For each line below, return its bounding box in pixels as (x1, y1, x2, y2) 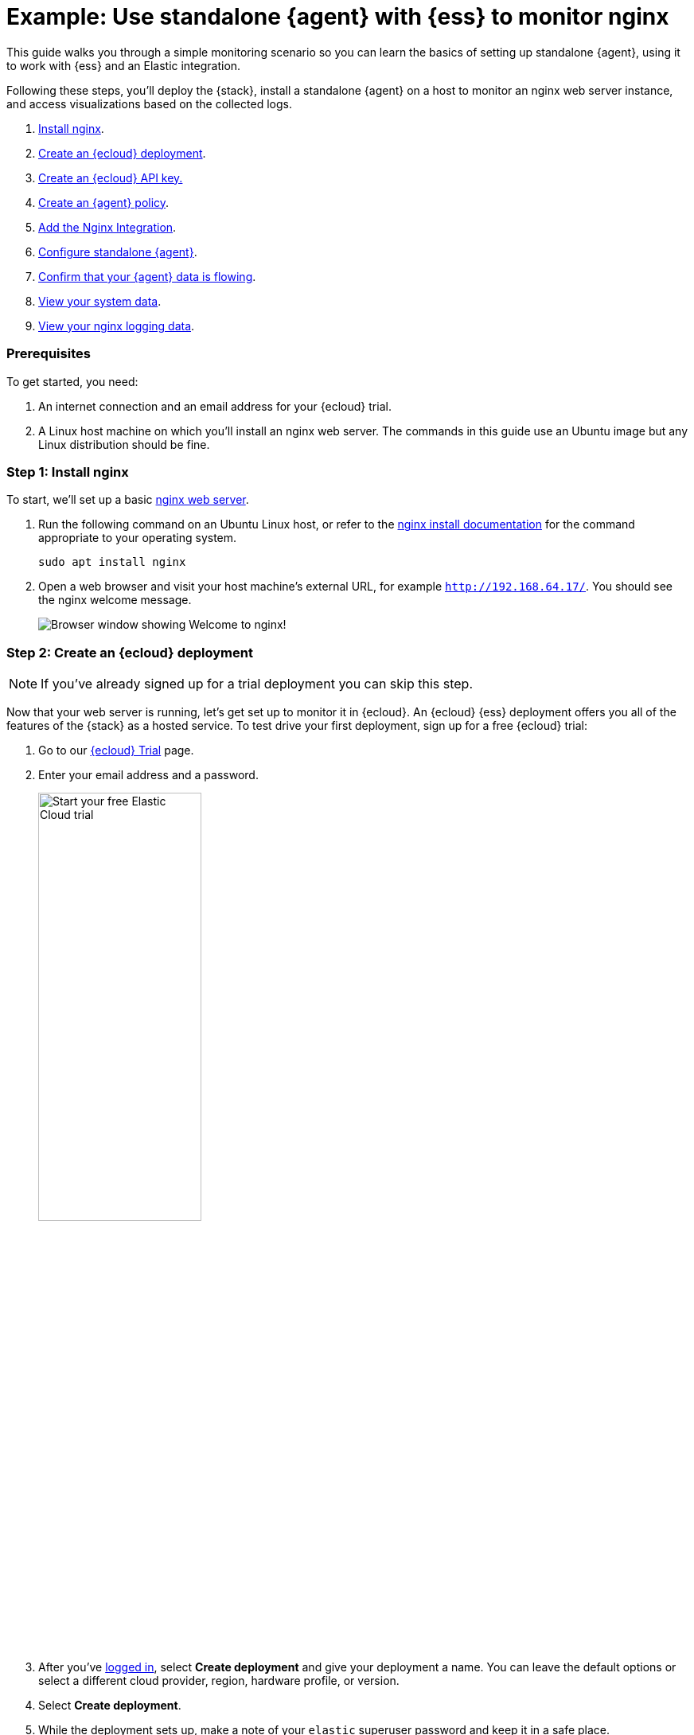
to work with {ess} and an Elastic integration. (6, 58, 241, 72)
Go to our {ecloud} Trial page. (38, 743, 194, 757)
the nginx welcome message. (38, 593, 192, 607)
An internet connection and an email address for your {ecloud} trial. (38, 399, 392, 413)
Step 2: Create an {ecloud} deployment (6, 644, 253, 661)
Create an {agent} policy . (38, 195, 170, 209)
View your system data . (38, 294, 162, 308)
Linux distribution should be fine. (38, 437, 210, 451)
